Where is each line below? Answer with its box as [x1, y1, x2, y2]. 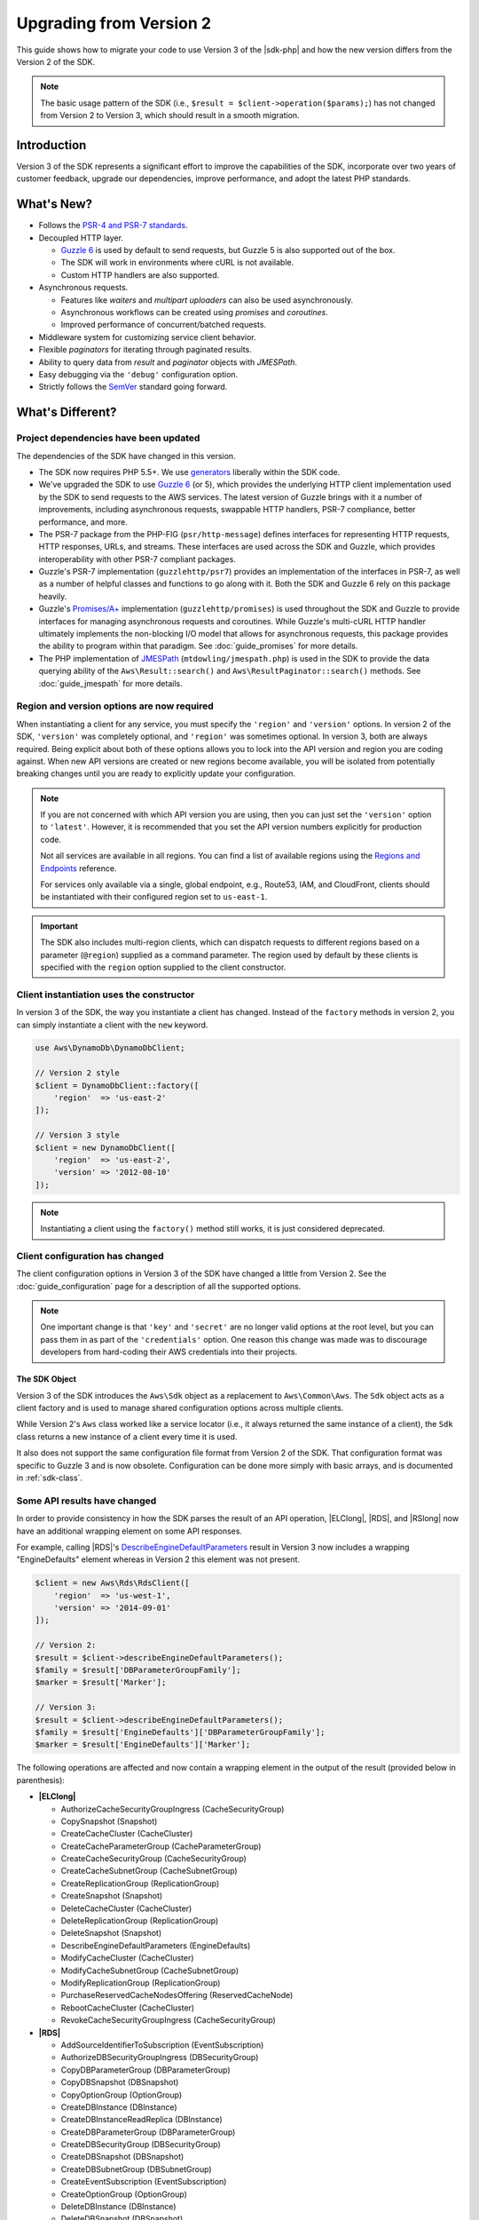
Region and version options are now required [16, 700, 215, 712]
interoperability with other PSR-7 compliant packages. [38, 553, 237, 564]
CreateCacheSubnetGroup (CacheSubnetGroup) [60, 1866, 239, 1876]
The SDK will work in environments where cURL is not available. [60, 258, 294, 268]
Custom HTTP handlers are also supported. [60, 269, 220, 280]
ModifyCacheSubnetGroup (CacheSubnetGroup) [60, 1965, 239, 1976]
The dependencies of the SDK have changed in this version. [16, 450, 236, 461]
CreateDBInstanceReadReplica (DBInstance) [60, 2114, 224, 2125]
